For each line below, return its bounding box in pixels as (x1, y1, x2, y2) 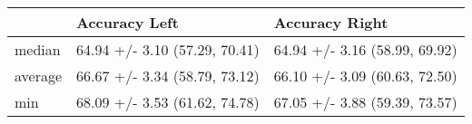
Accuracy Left (76, 12, 179, 33)
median (15, 39, 61, 60)
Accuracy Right (273, 12, 388, 33)
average (15, 65, 63, 86)
